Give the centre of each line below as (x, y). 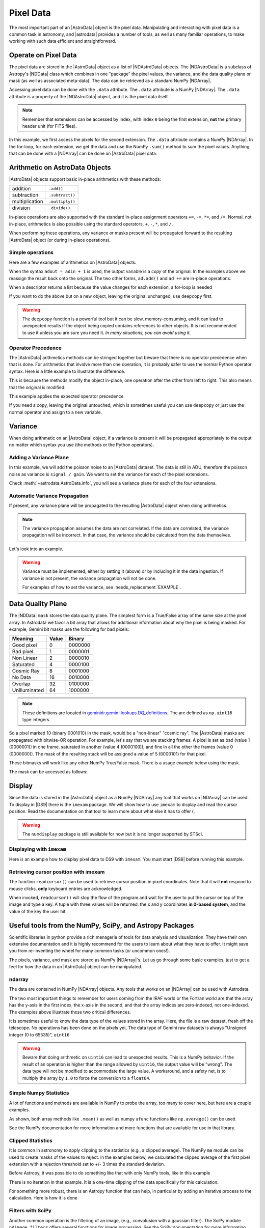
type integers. (37, 720)
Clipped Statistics (31, 1141)
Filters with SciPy (30, 1211)
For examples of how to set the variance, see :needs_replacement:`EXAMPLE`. (102, 587)
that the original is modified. (37, 387)
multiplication (28, 201)
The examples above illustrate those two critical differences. (70, 1012)
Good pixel (25, 645)
